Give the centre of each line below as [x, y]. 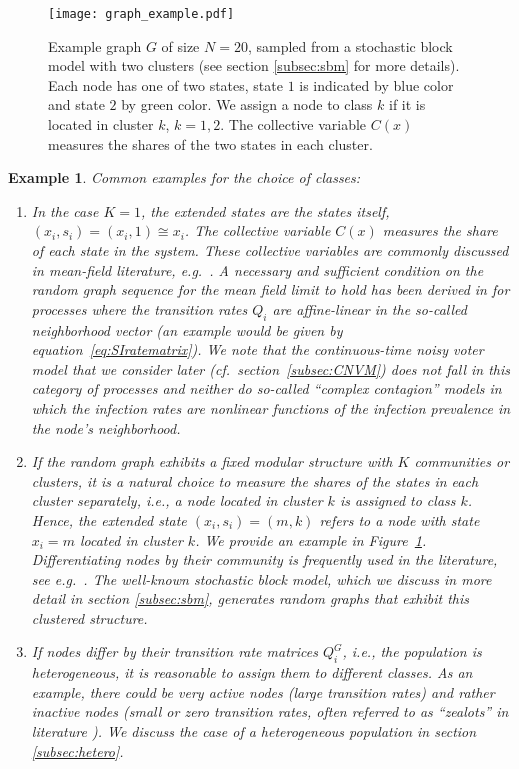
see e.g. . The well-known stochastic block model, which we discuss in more [261, 578]
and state [76, 104]
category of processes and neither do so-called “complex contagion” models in [266, 388]
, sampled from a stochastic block [350, 45]
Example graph [95, 45]
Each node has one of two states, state [165, 84]
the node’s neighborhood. [106, 427]
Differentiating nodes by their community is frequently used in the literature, [264, 559]
